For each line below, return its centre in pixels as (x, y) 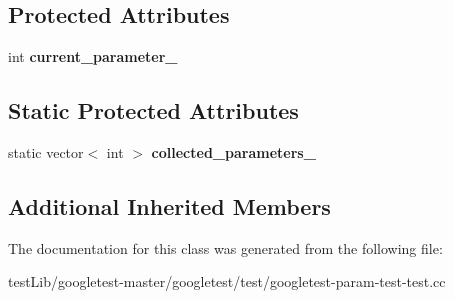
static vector (46, 152)
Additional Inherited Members (169, 205)
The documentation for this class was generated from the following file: (225, 247)
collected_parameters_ (233, 152)
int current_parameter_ (93, 56)
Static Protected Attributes (153, 110)
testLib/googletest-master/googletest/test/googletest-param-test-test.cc (227, 281)
